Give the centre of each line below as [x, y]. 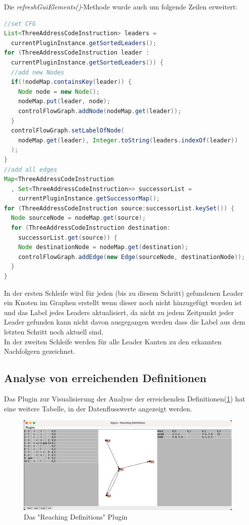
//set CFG [20, 24]
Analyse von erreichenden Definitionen [105, 378]
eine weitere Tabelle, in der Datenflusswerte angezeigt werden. [98, 408]
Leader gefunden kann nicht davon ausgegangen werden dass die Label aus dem [125, 322]
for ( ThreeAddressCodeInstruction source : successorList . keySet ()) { [119, 208]
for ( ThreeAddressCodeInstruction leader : [77, 53]
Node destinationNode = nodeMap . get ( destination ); [103, 247]
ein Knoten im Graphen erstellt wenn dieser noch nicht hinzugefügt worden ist [123, 302]
